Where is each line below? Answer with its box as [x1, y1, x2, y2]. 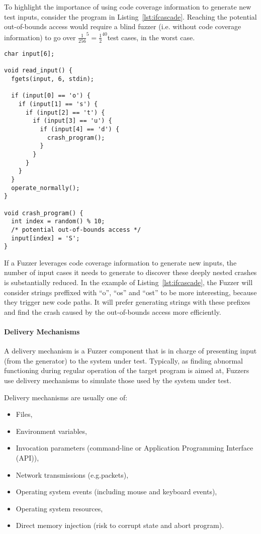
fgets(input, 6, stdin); [11, 75, 94, 83]
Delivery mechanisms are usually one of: [4, 392, 128, 402]
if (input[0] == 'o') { [11, 92, 91, 100]
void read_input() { [4, 67, 73, 74]
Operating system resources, [16, 503, 103, 513]
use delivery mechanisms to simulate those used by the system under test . [4, 375, 231, 385]
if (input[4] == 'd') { [40, 126, 120, 133]
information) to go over [4, 32, 76, 42]
